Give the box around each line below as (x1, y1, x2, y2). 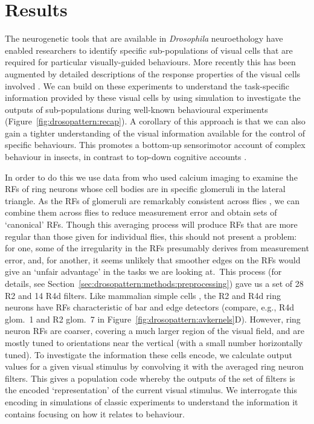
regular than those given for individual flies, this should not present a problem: (5, 230, 297, 242)
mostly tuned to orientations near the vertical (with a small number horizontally (5, 336, 303, 349)
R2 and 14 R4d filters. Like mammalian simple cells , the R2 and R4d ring (5, 289, 281, 301)
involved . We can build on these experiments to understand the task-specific (5, 79, 290, 92)
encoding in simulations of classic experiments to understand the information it (5, 395, 298, 408)
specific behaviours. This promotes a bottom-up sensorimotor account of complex (5, 138, 306, 151)
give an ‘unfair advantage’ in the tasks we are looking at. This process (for (5, 265, 282, 278)
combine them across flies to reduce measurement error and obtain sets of (5, 206, 277, 219)
